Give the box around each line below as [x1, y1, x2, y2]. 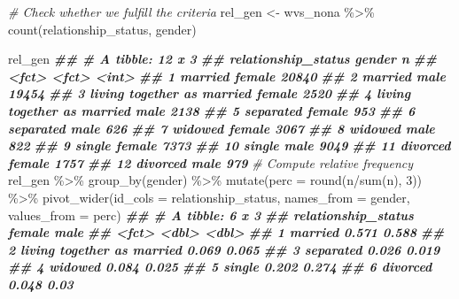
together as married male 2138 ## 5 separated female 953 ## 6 [8, 101, 416, 119]
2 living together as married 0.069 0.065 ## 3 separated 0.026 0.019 [8, 240, 440, 258]
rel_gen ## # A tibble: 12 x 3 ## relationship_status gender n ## [8, 50, 437, 68]
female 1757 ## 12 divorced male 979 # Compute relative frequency [8, 153, 413, 172]
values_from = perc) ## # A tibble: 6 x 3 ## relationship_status [8, 205, 414, 224]
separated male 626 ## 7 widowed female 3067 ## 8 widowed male [8, 119, 435, 137]
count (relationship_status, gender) [8, 19, 197, 38]
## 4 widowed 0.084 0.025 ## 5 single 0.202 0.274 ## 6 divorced [8, 257, 432, 276]
